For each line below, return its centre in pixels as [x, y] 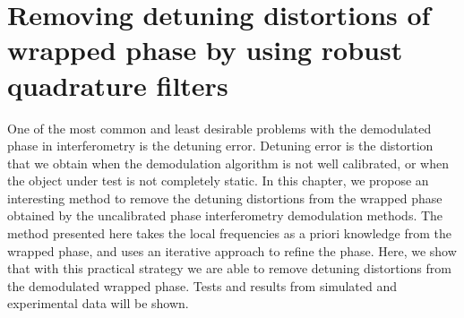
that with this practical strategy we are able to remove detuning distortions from [229, 268]
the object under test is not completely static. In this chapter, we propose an [218, 180]
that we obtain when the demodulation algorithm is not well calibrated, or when [228, 163]
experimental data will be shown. [98, 303]
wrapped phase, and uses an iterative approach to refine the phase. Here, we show [232, 250]
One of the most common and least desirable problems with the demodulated [219, 128]
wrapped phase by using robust [205, 50]
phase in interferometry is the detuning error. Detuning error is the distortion [220, 146]
